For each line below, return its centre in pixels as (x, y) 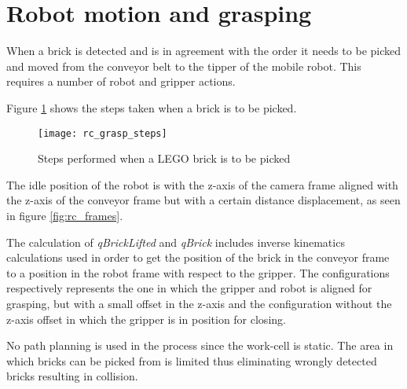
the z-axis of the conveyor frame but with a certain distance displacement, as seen (203, 200)
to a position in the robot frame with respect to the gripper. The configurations (198, 272)
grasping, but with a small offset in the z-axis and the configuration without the (199, 303)
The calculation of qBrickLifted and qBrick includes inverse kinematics (176, 242)
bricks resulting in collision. (72, 376)
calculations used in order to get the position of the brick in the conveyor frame (198, 257)
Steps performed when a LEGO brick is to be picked (164, 158)
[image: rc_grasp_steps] (103, 133)
